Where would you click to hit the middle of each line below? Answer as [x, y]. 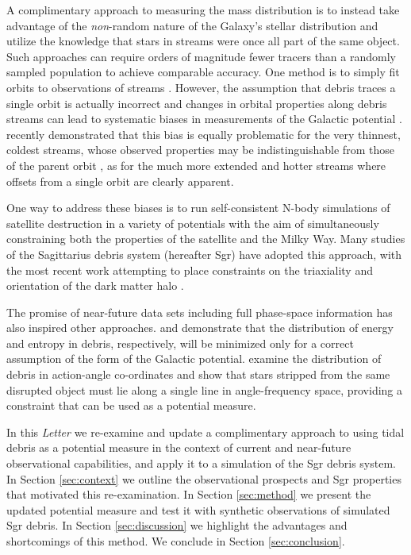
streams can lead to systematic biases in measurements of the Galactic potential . [204, 119]
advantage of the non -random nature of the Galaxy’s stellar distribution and [192, 25]
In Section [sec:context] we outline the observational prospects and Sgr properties [204, 478]
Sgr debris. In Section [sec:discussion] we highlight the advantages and [177, 525]
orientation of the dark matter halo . [95, 285]
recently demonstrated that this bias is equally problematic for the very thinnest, [204, 134]
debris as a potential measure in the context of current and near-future [179, 447]
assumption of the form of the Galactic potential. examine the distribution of [194, 358]
